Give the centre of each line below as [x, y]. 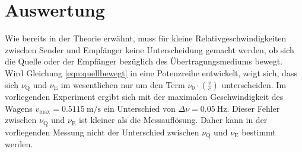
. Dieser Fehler [253, 108]
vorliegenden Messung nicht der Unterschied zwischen [102, 132]
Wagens [19, 108]
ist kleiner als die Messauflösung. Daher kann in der [173, 120]
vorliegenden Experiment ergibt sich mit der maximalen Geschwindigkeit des [144, 96]
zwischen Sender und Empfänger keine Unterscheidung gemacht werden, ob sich [150, 49]
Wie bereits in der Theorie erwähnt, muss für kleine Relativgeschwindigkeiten [146, 38]
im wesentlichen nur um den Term [123, 84]
